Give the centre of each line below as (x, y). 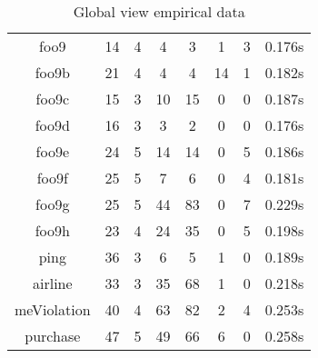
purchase (53, 336)
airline (52, 283)
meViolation (53, 309)
